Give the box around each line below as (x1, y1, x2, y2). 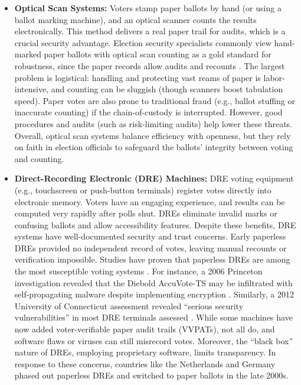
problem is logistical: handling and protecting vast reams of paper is (14, 71, 261, 83)
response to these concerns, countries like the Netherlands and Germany (14, 357, 276, 370)
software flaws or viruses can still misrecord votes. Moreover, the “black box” (14, 334, 293, 347)
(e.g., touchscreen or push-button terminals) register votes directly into (14, 183, 271, 196)
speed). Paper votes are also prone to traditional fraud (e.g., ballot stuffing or (14, 94, 296, 106)
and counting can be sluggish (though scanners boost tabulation (51, 83, 283, 95)
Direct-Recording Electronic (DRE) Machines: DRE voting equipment (14, 172, 294, 185)
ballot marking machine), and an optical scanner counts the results (14, 13, 257, 25)
